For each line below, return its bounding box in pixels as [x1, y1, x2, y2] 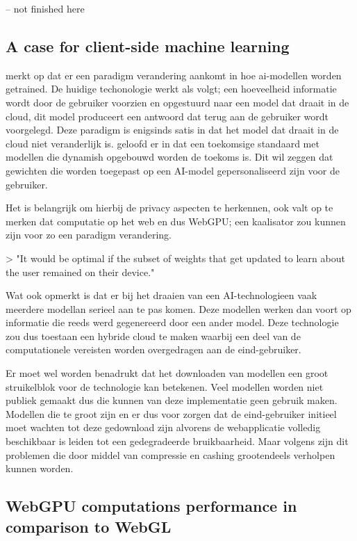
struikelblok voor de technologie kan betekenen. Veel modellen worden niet [6, 379, 324, 394]
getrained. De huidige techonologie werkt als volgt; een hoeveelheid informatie [6, 81, 337, 96]
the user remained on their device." [6, 264, 155, 279]
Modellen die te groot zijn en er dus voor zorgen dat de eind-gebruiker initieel [6, 406, 337, 421]
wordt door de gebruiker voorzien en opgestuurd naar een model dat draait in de [6, 95, 349, 109]
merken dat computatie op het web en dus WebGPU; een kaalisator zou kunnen [6, 213, 346, 228]
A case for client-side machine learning [6, 35, 290, 56]
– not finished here [6, 1, 85, 15]
